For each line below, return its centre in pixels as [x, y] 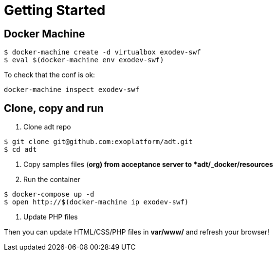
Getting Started [55, 10]
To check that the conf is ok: [50, 75]
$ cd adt [20, 150]
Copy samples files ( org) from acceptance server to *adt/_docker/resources [148, 164]
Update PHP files [51, 217]
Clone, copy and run [54, 108]
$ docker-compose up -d [49, 194]
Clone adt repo [47, 127]
